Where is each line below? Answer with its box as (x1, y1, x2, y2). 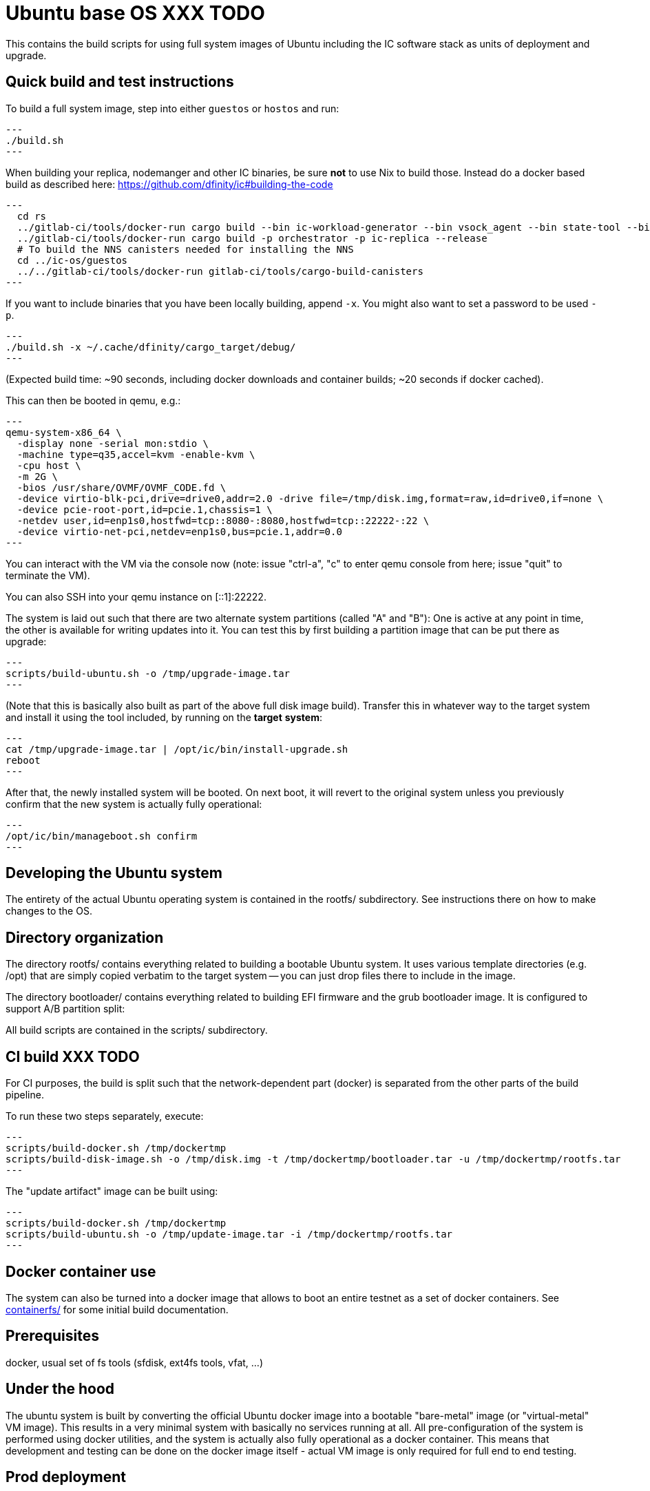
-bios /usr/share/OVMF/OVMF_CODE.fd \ (17, 481, 227, 493)
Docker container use (6, 1262, 156, 1280)
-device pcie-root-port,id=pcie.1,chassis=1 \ (17, 503, 273, 515)
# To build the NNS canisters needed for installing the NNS (17, 243, 354, 255)
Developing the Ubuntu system (6, 864, 222, 882)
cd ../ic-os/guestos (17, 254, 128, 266)
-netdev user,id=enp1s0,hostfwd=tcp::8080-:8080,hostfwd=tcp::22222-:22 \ (17, 514, 430, 526)
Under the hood (6, 1380, 115, 1398)
